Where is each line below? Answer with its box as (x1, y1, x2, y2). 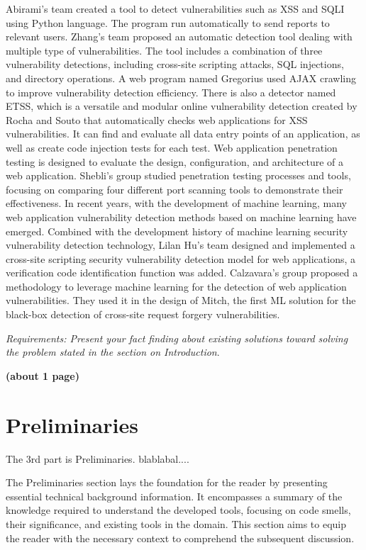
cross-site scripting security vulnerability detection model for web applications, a (6, 251, 355, 266)
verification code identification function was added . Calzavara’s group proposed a (6, 265, 358, 280)
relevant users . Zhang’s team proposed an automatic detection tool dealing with (6, 29, 353, 44)
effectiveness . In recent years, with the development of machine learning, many (6, 196, 347, 211)
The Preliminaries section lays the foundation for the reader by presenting (6, 475, 328, 490)
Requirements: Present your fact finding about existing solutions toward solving (6, 330, 348, 345)
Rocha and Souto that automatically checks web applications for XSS (6, 112, 308, 127)
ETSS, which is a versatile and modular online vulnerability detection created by (6, 99, 357, 113)
